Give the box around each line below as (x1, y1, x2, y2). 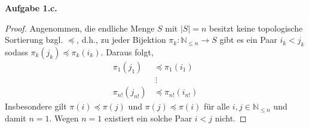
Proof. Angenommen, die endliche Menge (5, 21, 155, 34)
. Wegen (49, 111, 79, 124)
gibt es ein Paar (219, 33, 277, 46)
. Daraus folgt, (100, 45, 154, 58)
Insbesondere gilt (5, 100, 67, 113)
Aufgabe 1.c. (5, 2, 57, 14)
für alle (203, 100, 230, 113)
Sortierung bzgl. (5, 33, 63, 46)
